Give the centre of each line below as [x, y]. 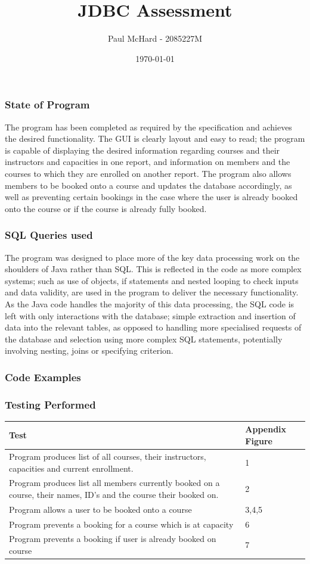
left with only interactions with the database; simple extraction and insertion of [150, 315]
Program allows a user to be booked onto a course [100, 509]
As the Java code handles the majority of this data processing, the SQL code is [150, 303]
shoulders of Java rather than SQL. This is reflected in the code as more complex [153, 269]
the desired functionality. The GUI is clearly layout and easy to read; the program [155, 138]
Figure [259, 441]
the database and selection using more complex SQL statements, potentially [144, 339]
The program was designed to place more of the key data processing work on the [152, 257]
